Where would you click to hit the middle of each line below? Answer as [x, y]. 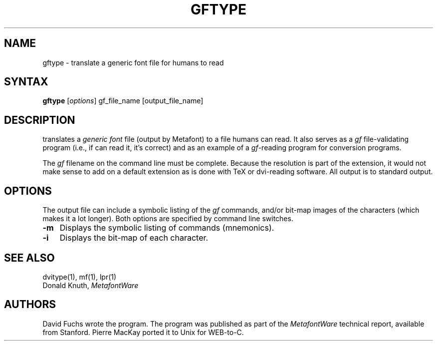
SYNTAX [26, 82]
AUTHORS [30, 305]
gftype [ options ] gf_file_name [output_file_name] [123, 101]
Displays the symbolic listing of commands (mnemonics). [167, 228]
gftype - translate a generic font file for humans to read [133, 62]
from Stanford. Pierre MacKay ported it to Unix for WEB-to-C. [143, 332]
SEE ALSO [29, 258]
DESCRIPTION [40, 120]
